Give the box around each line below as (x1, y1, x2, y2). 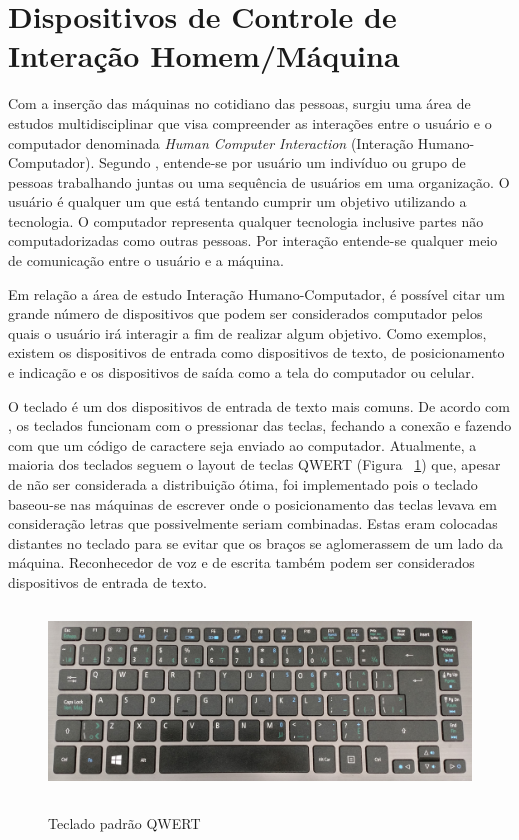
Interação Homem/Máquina (8, 35, 400, 76)
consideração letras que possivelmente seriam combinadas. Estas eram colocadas (8, 513, 498, 534)
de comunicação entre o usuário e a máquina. (8, 250, 284, 271)
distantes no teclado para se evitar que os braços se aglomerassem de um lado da (8, 532, 503, 553)
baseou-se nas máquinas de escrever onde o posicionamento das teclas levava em (8, 493, 498, 514)
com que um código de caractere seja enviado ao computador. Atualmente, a (8, 434, 477, 455)
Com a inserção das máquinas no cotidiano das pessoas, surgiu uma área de (8, 93, 471, 114)
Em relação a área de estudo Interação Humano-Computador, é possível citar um (8, 283, 505, 304)
